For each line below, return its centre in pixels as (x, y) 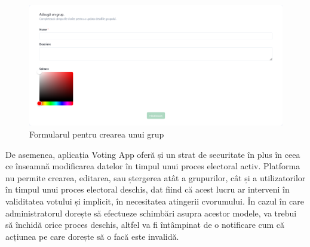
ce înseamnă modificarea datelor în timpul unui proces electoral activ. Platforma (153, 166)
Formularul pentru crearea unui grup (97, 134)
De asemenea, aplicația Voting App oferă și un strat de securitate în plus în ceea (153, 154)
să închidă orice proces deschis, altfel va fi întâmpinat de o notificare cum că (145, 225)
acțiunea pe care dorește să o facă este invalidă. (92, 236)
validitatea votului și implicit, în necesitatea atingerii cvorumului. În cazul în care (155, 201)
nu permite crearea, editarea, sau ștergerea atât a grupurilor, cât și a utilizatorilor (156, 177)
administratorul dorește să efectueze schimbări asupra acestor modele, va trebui (151, 213)
